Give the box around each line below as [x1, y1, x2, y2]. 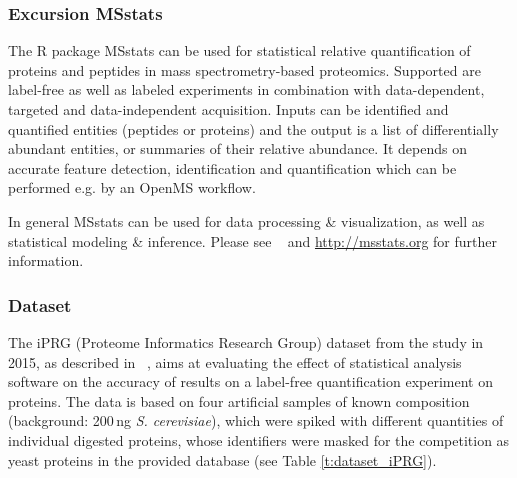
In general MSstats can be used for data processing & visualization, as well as [8, 210, 485, 231]
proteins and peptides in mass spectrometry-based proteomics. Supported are [8, 59, 481, 80]
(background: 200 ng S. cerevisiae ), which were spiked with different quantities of [8, 410, 504, 431]
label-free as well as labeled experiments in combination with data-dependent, [8, 79, 485, 100]
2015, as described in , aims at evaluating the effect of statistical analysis [8, 351, 462, 372]
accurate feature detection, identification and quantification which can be [8, 157, 457, 178]
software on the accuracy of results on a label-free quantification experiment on [8, 371, 493, 392]
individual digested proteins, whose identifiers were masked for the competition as [8, 429, 510, 450]
